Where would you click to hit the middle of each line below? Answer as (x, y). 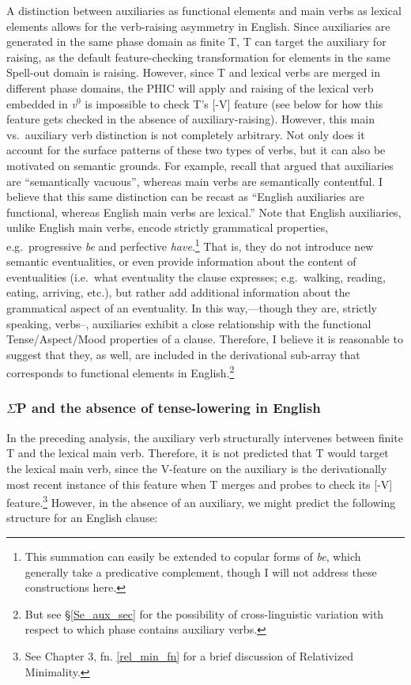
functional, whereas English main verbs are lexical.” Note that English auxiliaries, (204, 212)
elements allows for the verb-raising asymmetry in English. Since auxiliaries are (198, 26)
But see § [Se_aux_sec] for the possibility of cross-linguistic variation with (204, 613)
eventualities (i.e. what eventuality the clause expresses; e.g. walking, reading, (196, 276)
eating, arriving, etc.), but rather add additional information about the (178, 292)
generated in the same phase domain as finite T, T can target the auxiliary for (196, 42)
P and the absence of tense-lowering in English (168, 408)
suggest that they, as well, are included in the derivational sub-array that (183, 354)
